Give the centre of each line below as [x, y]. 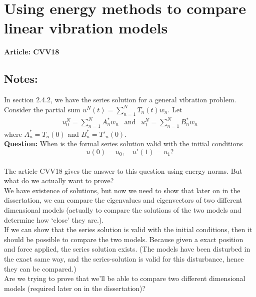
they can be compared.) [40, 268]
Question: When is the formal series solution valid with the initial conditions [123, 144]
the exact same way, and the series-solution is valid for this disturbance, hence [124, 258]
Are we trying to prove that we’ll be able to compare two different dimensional [125, 278]
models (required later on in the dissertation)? [75, 288]
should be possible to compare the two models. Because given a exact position [124, 239]
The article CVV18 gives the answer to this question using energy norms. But [123, 170]
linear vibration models [86, 28]
